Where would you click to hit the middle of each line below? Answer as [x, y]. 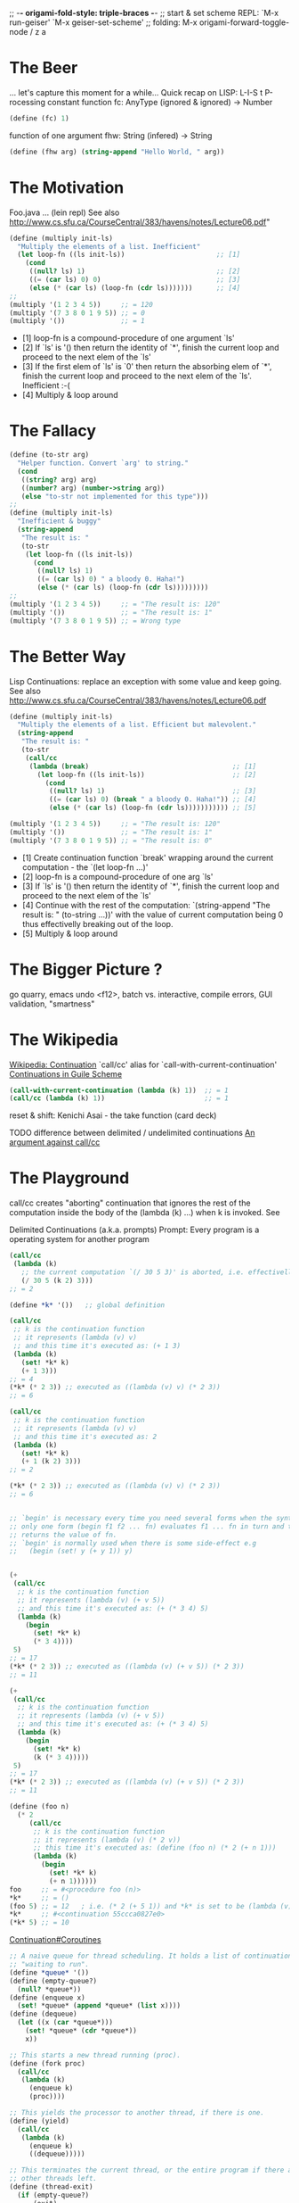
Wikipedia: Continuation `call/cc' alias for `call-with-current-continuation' [143, 1064]
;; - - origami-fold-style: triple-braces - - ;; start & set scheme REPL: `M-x [144, 13]
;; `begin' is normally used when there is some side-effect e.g [133, 1543]
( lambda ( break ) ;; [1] [142, 766]
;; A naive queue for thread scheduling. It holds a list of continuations [153, 1956]
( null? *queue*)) [49, 1989]
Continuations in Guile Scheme [66, 1073]
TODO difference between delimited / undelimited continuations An [132, 1133]
